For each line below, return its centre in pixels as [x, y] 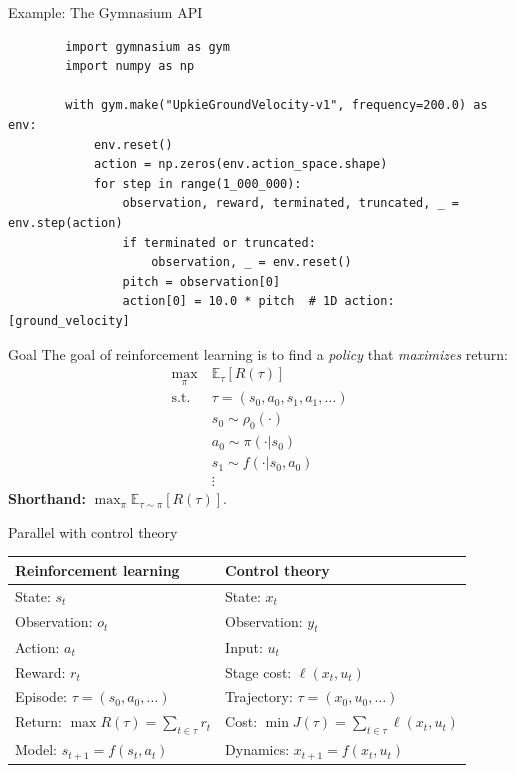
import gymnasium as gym [147, 46]
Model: [36, 749]
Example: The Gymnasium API [105, 12]
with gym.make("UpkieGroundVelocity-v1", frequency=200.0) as [276, 105]
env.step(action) [65, 222]
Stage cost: [258, 671]
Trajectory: [259, 696]
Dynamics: [257, 749]
